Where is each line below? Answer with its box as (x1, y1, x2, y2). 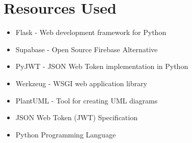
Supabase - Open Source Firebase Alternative (15, 44, 158, 54)
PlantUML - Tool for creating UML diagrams (15, 95, 158, 105)
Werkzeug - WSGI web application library (15, 78, 147, 88)
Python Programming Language (15, 129, 116, 139)
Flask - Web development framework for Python (15, 27, 167, 38)
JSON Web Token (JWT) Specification (15, 112, 138, 123)
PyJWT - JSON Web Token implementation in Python (15, 61, 188, 71)
